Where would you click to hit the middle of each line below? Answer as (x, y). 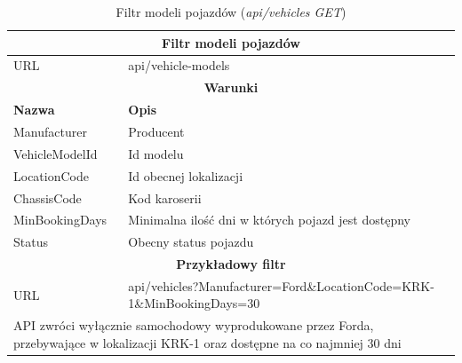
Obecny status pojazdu (191, 242)
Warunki (231, 87)
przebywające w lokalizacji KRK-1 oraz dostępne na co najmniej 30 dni (207, 342)
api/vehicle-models (179, 65)
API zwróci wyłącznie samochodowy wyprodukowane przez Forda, (194, 325)
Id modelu (156, 153)
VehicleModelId (56, 153)
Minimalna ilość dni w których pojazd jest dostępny (269, 220)
